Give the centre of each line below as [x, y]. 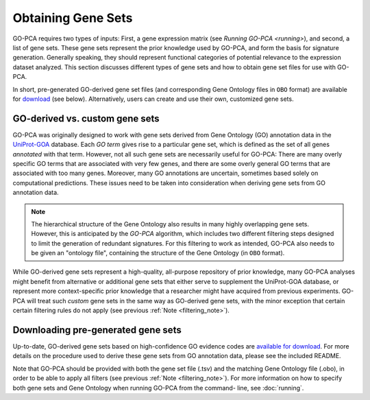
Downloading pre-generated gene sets [97, 330]
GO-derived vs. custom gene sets [86, 118]
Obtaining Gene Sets [73, 18]
